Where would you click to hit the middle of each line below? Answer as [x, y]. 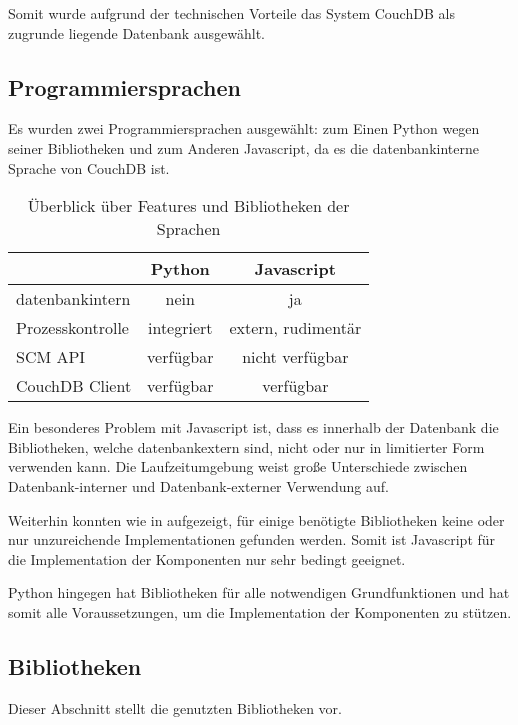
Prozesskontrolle [72, 328]
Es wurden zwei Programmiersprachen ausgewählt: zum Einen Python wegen [244, 128]
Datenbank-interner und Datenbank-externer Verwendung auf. [198, 485]
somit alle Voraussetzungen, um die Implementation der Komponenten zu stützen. [260, 611]
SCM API [51, 357]
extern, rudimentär [295, 328]
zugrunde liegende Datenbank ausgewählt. [136, 32]
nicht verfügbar [295, 357]
